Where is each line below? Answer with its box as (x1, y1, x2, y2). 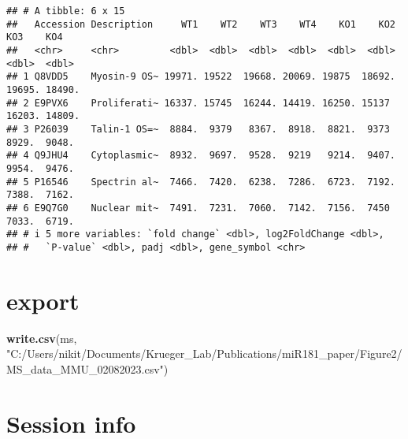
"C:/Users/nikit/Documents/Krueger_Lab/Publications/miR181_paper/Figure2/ (6, 345, 402, 362)
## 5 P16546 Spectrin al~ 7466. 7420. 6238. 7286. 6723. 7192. (6, 176, 395, 188)
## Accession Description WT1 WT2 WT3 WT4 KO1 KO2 (6, 18, 395, 30)
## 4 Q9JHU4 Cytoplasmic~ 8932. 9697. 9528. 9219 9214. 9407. (6, 150, 395, 162)
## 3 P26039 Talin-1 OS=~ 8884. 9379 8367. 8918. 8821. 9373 (6, 123, 390, 135)
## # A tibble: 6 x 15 (6, 6, 125, 17)
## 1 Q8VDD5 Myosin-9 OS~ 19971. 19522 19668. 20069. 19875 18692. (6, 71, 395, 83)
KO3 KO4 (6, 32, 63, 43)
